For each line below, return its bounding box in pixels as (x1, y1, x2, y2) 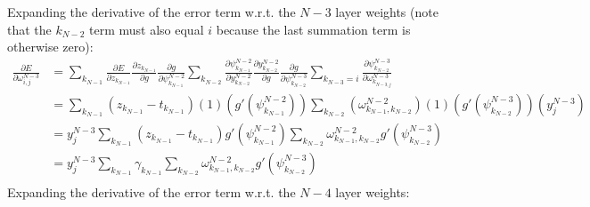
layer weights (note (335, 3, 438, 20)
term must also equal (89, 20, 204, 38)
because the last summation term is (216, 20, 411, 38)
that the (7, 20, 52, 38)
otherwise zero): (7, 37, 94, 56)
